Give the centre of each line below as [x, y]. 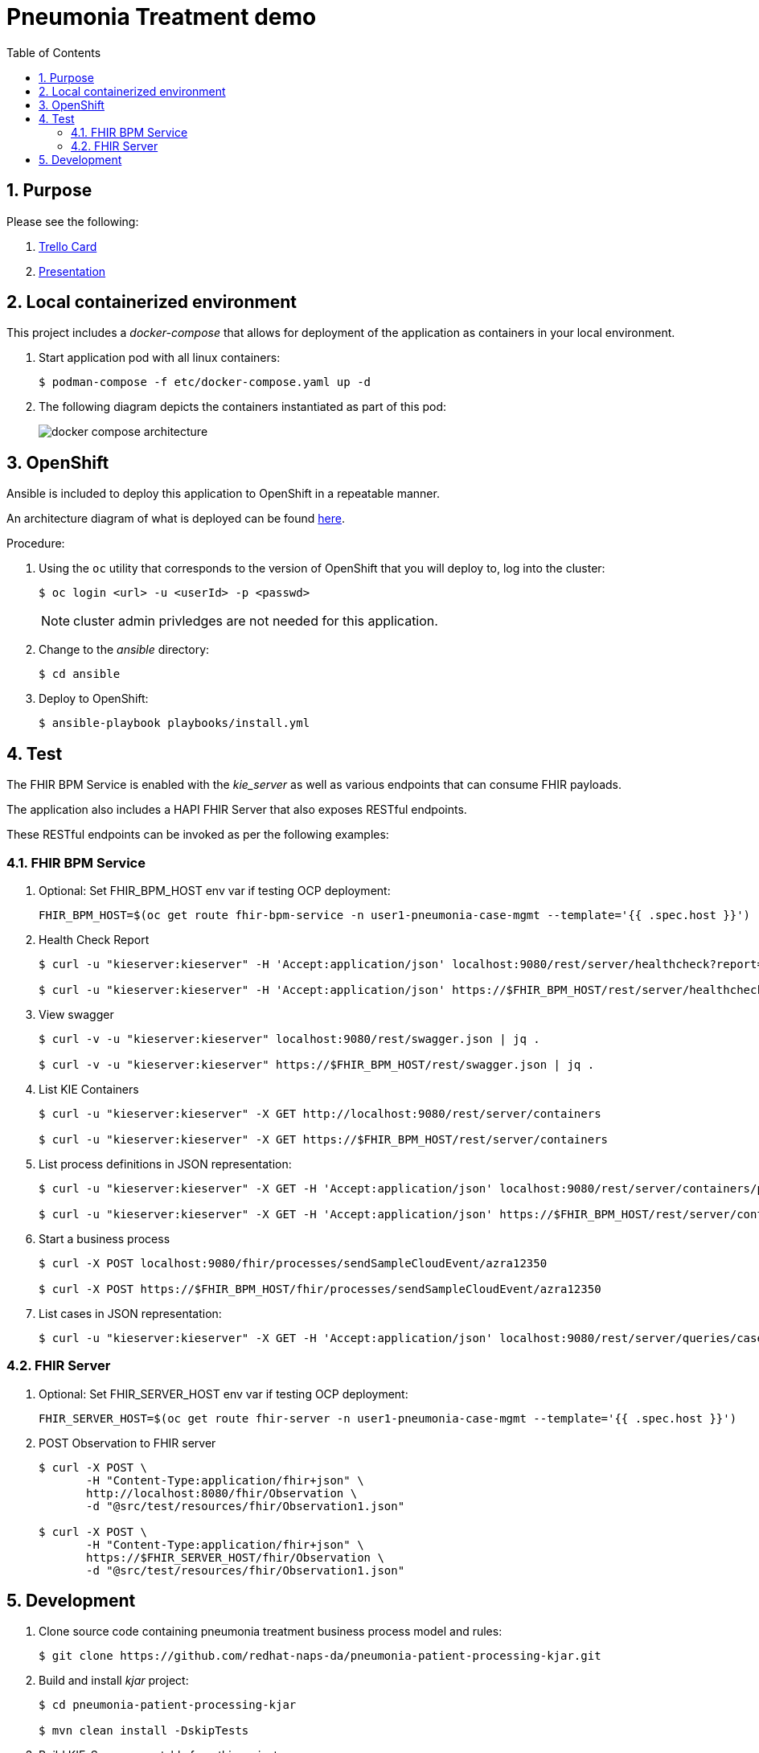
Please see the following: [73, 221]
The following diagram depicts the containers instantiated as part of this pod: [243, 407]
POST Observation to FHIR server [127, 1443]
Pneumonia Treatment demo [162, 17]
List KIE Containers [89, 1089]
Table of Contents [54, 52]
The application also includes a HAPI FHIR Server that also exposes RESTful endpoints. [237, 810]
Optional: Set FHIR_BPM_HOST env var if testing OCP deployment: [215, 890]
